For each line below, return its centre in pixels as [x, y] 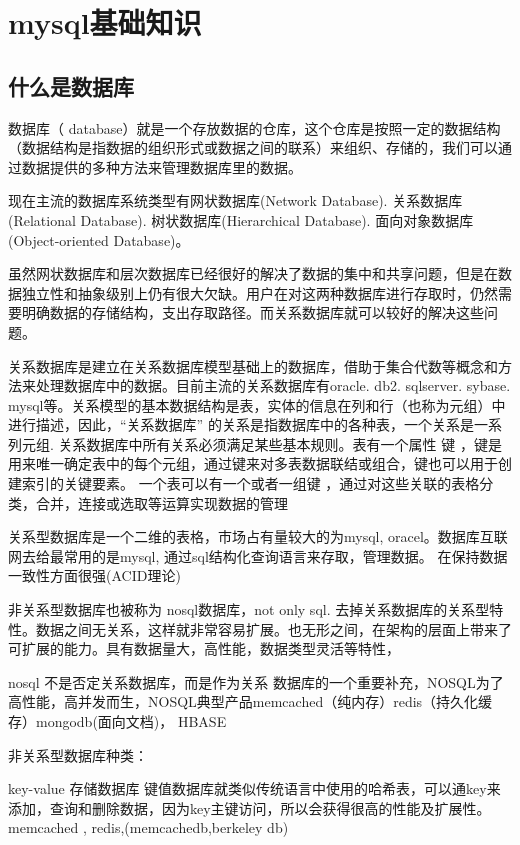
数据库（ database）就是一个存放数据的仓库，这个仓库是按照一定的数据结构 [254, 127]
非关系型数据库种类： [78, 754]
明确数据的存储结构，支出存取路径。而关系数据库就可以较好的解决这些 [252, 312]
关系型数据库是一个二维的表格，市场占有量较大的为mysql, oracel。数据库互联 [258, 536]
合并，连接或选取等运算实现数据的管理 [161, 502]
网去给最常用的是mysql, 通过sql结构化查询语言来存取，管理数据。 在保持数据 [258, 555]
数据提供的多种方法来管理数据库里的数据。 [161, 166]
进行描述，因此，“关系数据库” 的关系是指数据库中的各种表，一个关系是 [241, 424]
